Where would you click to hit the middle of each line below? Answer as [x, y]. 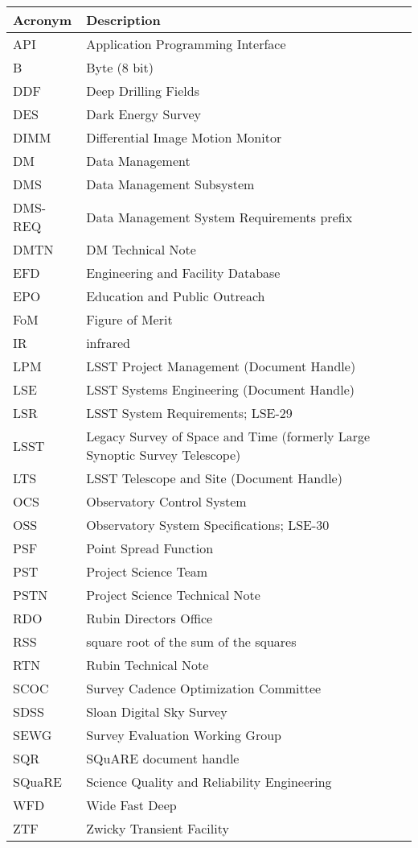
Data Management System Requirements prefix [219, 217]
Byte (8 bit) [120, 67]
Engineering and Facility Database [183, 273]
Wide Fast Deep [131, 805]
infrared [108, 343]
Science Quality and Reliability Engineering [209, 782]
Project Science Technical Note [173, 595]
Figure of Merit [129, 319]
